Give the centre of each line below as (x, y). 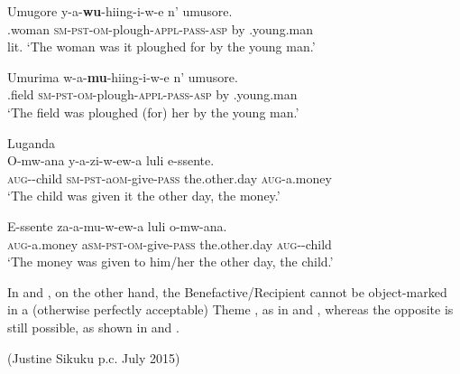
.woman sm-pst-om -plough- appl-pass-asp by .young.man (160, 28)
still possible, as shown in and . (93, 327)
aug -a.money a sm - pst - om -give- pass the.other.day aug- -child (170, 243)
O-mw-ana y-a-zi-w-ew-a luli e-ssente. (111, 160)
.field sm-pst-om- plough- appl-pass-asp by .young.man (152, 94)
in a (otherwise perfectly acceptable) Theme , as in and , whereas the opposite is (230, 309)
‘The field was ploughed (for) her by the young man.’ (153, 112)
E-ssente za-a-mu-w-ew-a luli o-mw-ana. (117, 225)
